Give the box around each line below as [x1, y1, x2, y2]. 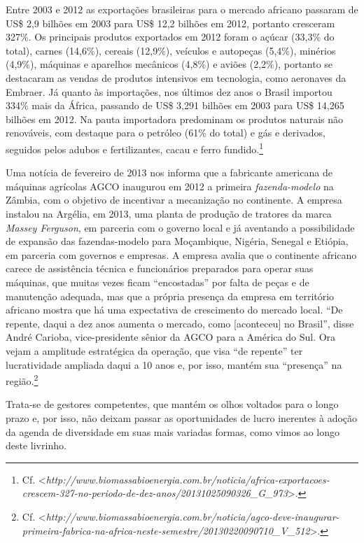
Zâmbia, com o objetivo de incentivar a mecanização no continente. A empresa [6, 192, 342, 207]
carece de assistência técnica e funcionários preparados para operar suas [6, 261, 314, 276]
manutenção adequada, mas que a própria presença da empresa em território [6, 288, 335, 303]
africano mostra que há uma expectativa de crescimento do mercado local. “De [6, 302, 343, 317]
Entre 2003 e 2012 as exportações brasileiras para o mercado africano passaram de [6, 2, 358, 16]
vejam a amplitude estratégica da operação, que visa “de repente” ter [6, 343, 303, 358]
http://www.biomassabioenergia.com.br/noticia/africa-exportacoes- [45, 472, 330, 486]
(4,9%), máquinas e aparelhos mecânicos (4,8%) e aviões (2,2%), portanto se [6, 57, 333, 71]
